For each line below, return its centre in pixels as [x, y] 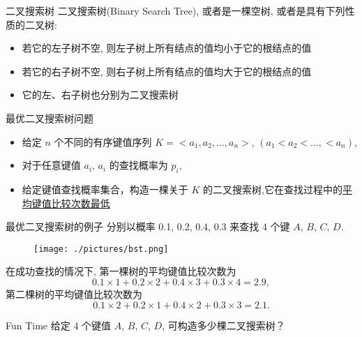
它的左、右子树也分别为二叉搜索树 [100, 95]
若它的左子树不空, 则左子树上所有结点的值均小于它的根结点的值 [167, 48]
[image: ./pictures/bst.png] [101, 249]
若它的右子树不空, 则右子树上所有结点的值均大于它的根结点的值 [167, 71]
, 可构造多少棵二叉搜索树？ [224, 325]
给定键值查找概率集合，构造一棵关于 [105, 189]
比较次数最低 [81, 203]
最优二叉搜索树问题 [50, 118]
